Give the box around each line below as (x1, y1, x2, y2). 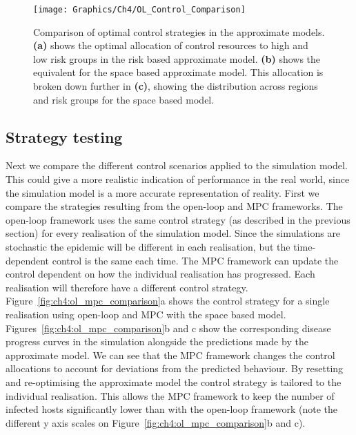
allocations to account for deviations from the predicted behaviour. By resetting (6, 361, 344, 376)
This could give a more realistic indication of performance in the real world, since (6, 172, 350, 186)
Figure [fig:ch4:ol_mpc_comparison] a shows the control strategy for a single (6, 293, 330, 308)
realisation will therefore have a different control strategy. (6, 280, 248, 294)
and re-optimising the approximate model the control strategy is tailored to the (6, 374, 342, 389)
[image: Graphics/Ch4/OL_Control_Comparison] (33, 5, 246, 14)
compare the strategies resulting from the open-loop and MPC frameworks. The (6, 199, 343, 213)
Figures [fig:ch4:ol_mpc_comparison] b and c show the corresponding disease (6, 320, 331, 335)
